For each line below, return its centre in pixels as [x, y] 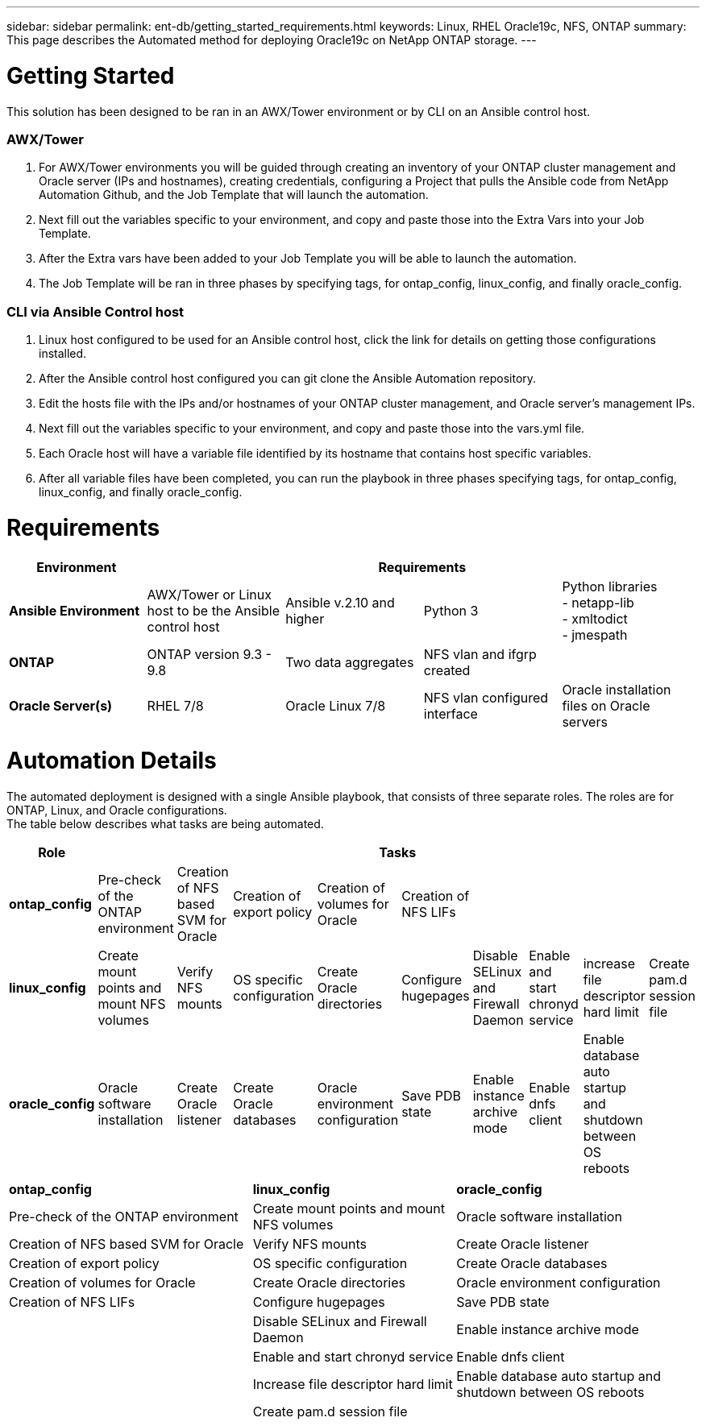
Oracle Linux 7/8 [336, 705]
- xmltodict [595, 618]
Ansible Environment [75, 610]
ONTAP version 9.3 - [209, 654]
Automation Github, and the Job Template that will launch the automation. [234, 195]
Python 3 [451, 610]
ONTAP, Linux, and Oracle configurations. [117, 810]
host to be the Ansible [213, 610]
